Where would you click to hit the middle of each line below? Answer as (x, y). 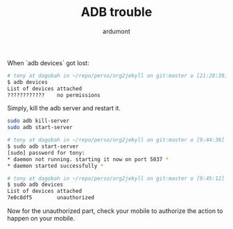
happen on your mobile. (41, 219)
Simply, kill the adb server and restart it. (64, 108)
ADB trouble (116, 12)
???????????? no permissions (54, 95)
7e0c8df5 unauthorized (51, 198)
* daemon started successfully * (55, 166)
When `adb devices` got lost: (48, 62)
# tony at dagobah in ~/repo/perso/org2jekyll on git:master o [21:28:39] (118, 76)
